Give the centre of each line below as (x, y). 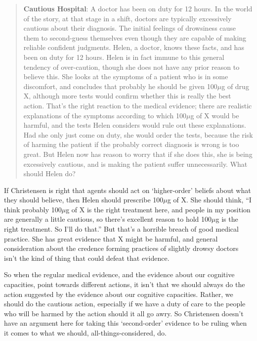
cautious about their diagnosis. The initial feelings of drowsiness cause (130, 28)
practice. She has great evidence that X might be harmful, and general (111, 238)
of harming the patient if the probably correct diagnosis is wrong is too (131, 144)
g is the (227, 219)
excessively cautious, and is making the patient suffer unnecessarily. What (135, 164)
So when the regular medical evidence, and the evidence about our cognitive (119, 274)
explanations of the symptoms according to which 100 (105, 115)
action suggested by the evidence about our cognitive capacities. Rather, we (119, 294)
